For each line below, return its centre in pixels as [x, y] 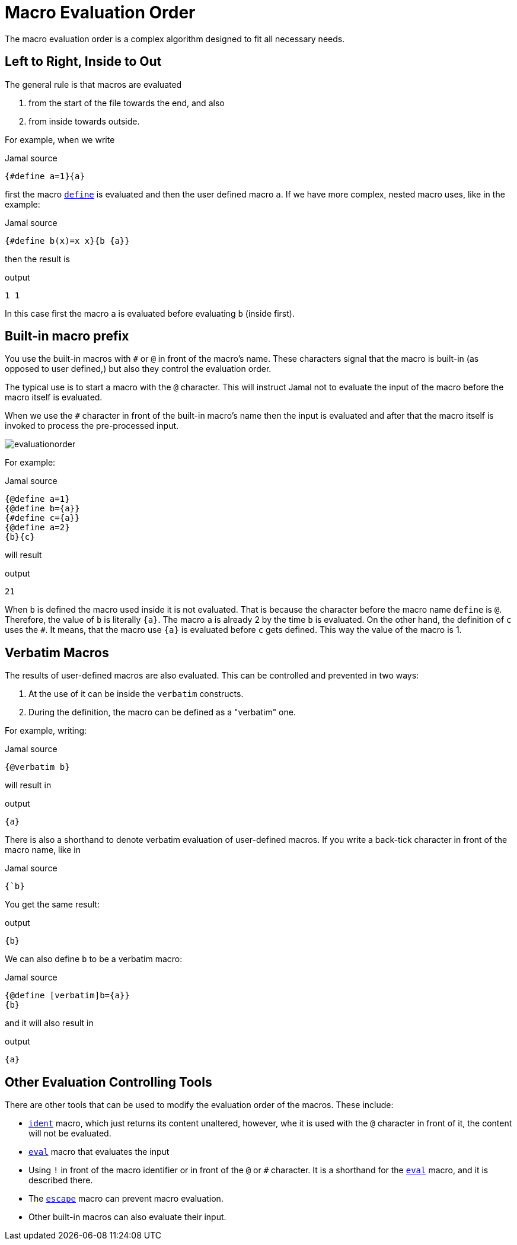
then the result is [37, 259]
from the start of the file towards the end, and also [127, 103]
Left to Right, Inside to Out [83, 62]
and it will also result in [49, 1023]
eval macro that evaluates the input [99, 1152]
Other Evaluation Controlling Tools [108, 1082]
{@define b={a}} [42, 509]
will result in [28, 785]
